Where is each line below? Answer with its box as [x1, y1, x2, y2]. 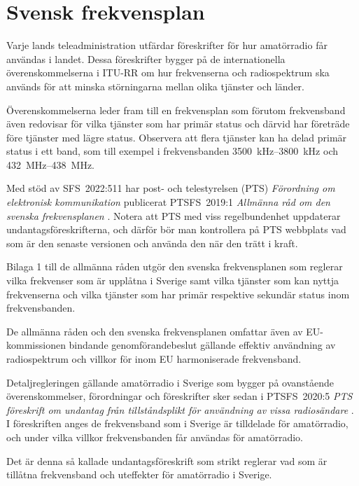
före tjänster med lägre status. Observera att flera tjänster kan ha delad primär [6, 130, 347, 144]
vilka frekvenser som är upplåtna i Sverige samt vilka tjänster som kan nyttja [6, 273, 339, 288]
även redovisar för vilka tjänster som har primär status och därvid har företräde [6, 116, 350, 131]
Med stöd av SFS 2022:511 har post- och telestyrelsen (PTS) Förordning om [6, 181, 335, 195]
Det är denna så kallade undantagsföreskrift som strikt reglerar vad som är [6, 453, 328, 468]
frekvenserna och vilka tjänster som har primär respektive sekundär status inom [6, 286, 350, 301]
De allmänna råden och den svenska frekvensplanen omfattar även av [6, 324, 303, 338]
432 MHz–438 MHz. [6, 157, 94, 172]
